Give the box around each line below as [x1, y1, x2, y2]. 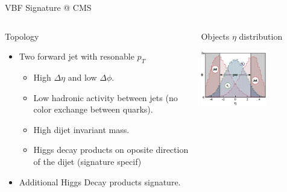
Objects [201, 29, 230, 42]
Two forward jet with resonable [19, 50, 134, 63]
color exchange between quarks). [33, 103, 153, 116]
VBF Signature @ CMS [5, 1, 92, 13]
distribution [239, 29, 283, 42]
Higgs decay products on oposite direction [33, 143, 189, 156]
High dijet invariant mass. [33, 123, 130, 135]
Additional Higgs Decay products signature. [19, 175, 181, 188]
